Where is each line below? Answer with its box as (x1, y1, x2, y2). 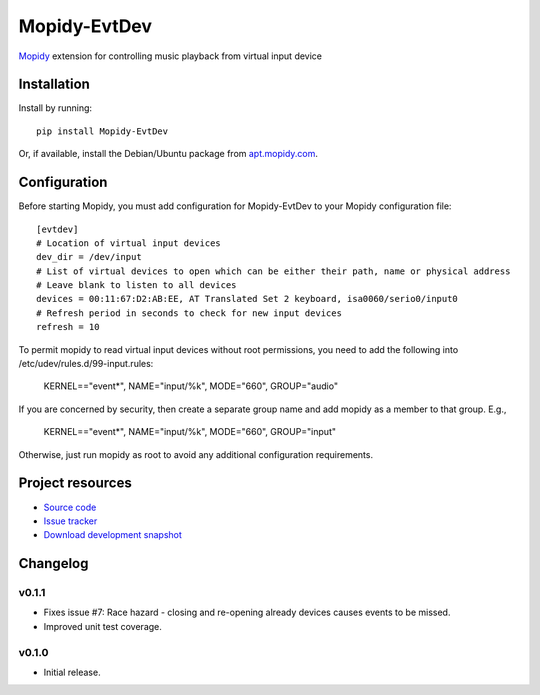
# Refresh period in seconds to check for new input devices (36, 307, 342, 319)
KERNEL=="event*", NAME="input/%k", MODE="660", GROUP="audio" (43, 380, 339, 392)
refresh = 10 (36, 321, 100, 333)
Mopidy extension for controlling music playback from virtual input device (18, 50, 323, 62)
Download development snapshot (43, 529, 182, 541)
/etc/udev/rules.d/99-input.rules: (18, 358, 154, 370)
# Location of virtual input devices (36, 237, 222, 249)
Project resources (18, 475, 132, 492)
